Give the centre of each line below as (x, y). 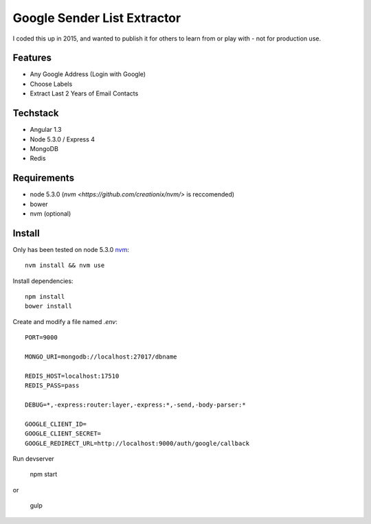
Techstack (36, 113)
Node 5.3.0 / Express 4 (63, 139)
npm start (44, 475)
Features (32, 58)
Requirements (44, 178)
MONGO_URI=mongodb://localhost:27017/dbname (101, 357)
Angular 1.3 (46, 130)
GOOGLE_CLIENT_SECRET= (63, 434)
